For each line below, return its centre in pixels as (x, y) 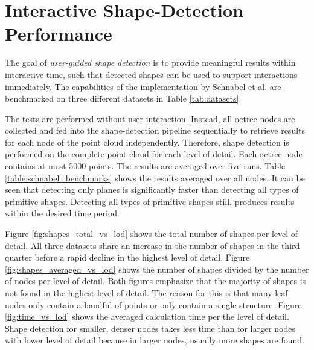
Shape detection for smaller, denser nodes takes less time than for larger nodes (150, 328)
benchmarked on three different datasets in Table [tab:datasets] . (123, 98)
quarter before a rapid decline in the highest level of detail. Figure (127, 257)
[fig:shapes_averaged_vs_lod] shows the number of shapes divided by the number (157, 269)
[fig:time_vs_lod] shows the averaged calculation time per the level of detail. (147, 316)
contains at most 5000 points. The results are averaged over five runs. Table (145, 166)
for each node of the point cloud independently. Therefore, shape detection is (147, 142)
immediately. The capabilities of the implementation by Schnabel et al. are (143, 86)
